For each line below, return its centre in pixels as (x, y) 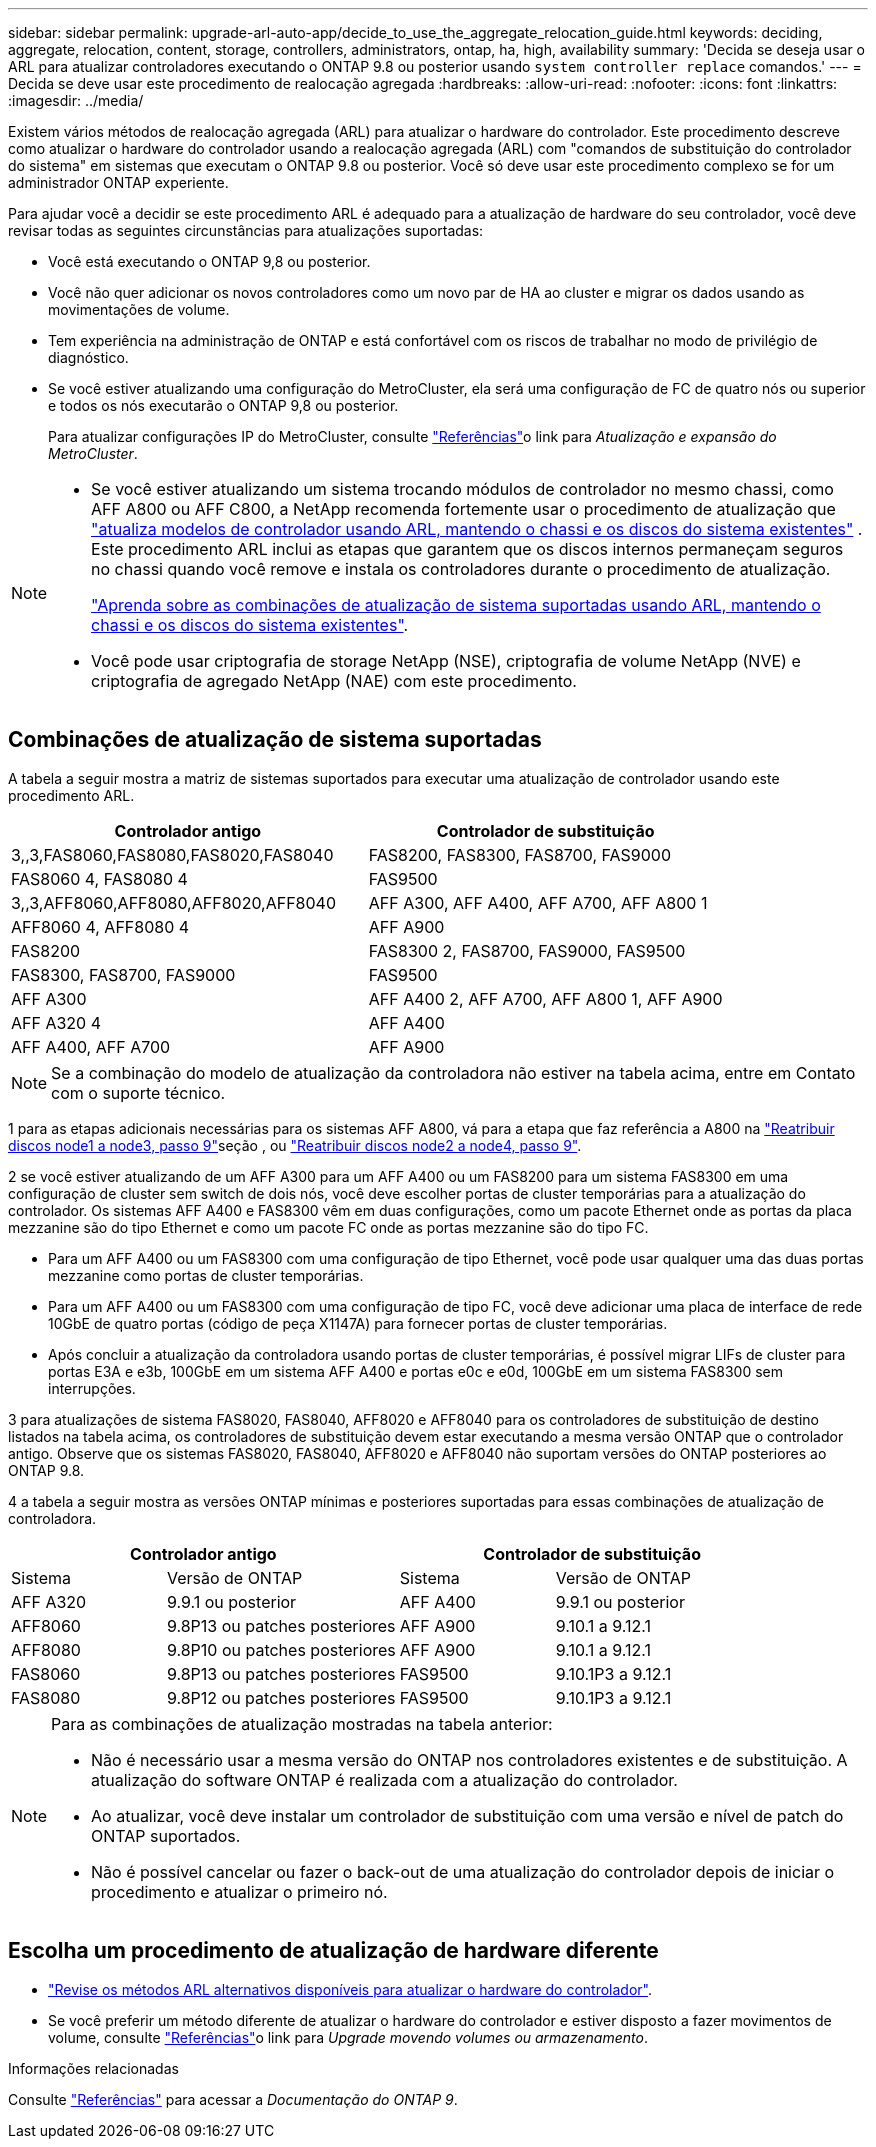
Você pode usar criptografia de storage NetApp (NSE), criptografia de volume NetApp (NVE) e (446, 661)
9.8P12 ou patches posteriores (281, 1697)
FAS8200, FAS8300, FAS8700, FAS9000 (519, 854)
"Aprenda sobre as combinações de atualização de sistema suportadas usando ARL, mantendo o (456, 605)
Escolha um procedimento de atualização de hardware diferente (333, 1951)
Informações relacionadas (93, 2068)
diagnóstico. (88, 357)
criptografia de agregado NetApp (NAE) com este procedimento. (334, 681)
